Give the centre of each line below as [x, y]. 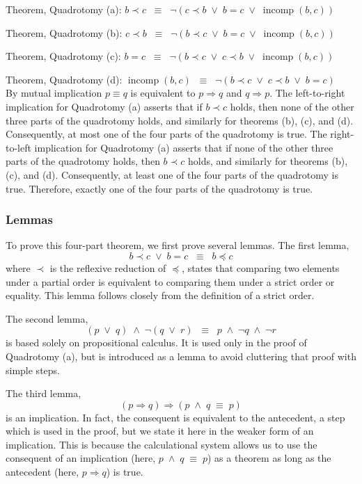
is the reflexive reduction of [108, 267]
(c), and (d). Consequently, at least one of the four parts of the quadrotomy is [172, 174]
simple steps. [33, 370]
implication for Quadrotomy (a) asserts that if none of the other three [184, 147]
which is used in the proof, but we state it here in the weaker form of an [160, 431]
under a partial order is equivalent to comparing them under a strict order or [170, 281]
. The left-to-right [307, 93]
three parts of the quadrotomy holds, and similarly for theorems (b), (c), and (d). [180, 120]
